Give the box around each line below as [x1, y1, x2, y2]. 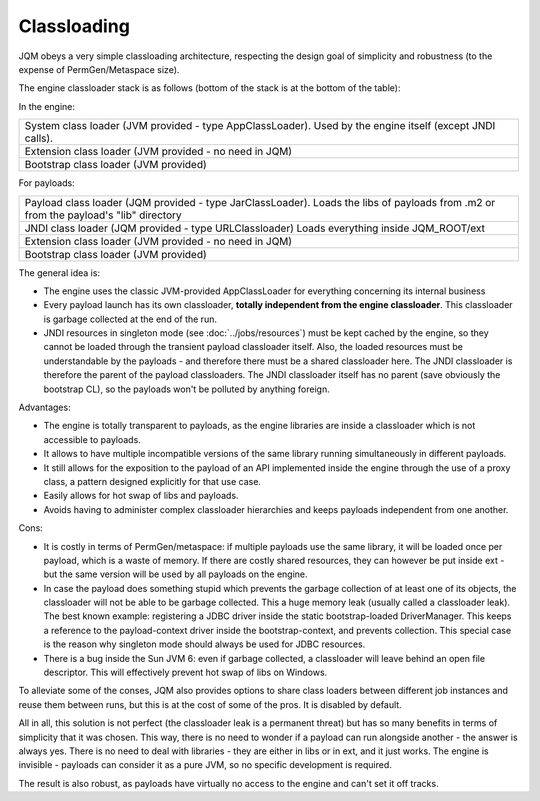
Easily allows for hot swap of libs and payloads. [43, 490, 239, 502]
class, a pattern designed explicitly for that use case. [43, 475, 262, 487]
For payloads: [18, 177, 75, 189]
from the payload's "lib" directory [24, 208, 182, 222]
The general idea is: [18, 266, 100, 279]
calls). [24, 131, 54, 145]
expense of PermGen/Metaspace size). [18, 63, 180, 75]
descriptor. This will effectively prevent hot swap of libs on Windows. [43, 666, 328, 679]
